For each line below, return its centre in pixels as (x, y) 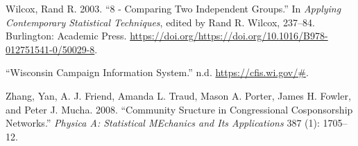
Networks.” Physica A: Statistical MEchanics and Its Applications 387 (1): (163, 123)
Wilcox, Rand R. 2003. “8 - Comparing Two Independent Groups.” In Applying (173, 8)
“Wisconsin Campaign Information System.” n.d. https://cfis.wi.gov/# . (157, 72)
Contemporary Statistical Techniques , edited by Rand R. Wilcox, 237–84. (160, 22)
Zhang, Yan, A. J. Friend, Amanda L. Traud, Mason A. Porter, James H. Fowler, (178, 95)
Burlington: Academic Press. (66, 36)
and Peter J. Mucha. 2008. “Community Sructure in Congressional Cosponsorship (179, 109)
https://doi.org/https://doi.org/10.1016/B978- (229, 36)
